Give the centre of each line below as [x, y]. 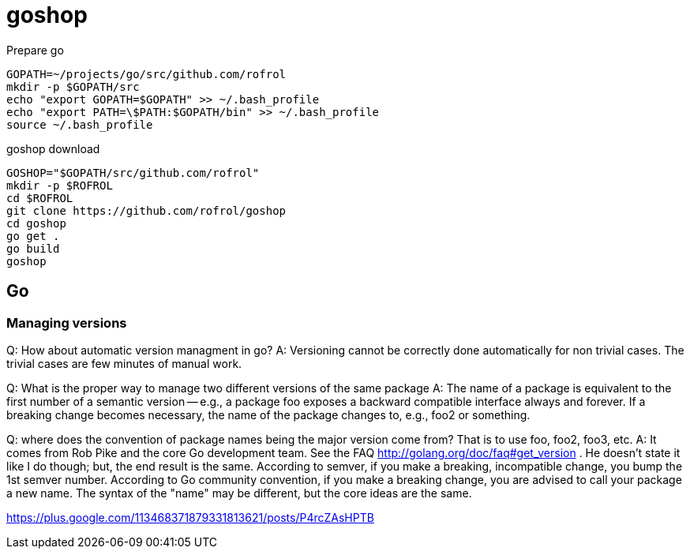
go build [33, 248]
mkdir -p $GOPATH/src [73, 86]
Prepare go [35, 50]
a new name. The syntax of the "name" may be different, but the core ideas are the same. [239, 493]
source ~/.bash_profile [80, 124]
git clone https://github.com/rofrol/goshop [146, 210]
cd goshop [36, 223]
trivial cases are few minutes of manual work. [124, 363]
